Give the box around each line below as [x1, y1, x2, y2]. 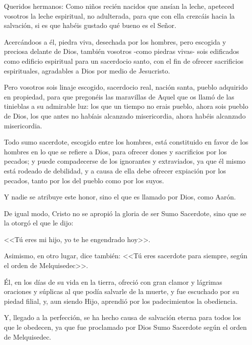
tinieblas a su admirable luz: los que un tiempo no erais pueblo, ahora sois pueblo [4, 101, 249, 111]
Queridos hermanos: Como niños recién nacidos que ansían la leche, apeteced [4, 1, 234, 11]
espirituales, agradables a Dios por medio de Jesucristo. [4, 65, 170, 75]
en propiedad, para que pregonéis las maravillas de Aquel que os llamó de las [4, 91, 234, 101]
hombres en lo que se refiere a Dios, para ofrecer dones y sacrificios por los [4, 146, 227, 156]
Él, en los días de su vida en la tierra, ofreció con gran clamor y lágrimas [4, 276, 222, 287]
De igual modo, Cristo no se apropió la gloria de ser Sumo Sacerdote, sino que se [4, 208, 247, 218]
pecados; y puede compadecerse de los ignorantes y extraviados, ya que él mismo [4, 156, 246, 166]
